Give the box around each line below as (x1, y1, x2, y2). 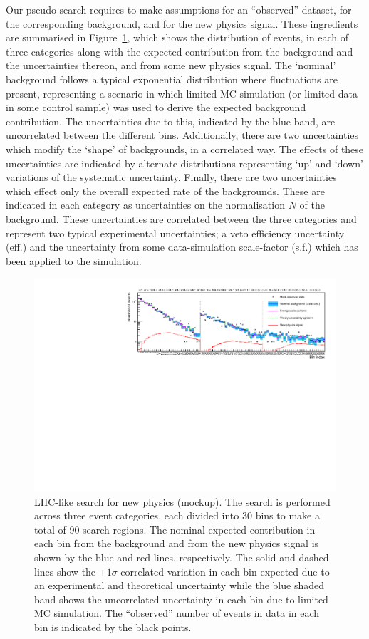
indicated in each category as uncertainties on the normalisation (6, 197, 285, 212)
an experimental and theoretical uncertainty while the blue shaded (34, 578, 324, 593)
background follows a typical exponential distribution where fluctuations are (6, 71, 338, 86)
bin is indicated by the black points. (34, 619, 192, 634)
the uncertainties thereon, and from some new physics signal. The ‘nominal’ (6, 58, 336, 73)
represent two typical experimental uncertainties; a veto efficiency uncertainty (6, 225, 345, 240)
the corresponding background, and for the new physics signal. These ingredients (6, 16, 358, 31)
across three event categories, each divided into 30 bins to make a (34, 508, 320, 523)
